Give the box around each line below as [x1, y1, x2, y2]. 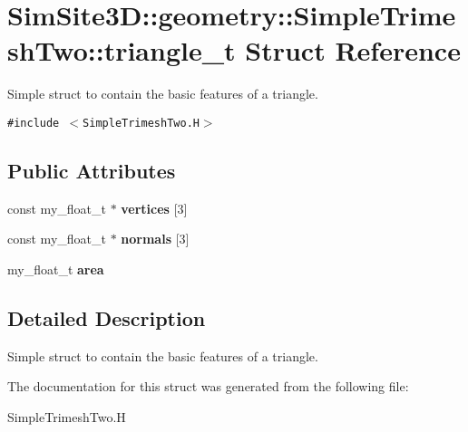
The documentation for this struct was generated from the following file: [7, 377, 409, 396]
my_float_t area [7, 259, 104, 278]
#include [7, 116, 60, 130]
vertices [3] [121, 198, 188, 217]
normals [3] [121, 229, 190, 248]
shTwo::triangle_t [7, 32, 236, 69]
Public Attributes [7, 156, 176, 184]
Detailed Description [7, 303, 206, 331]
